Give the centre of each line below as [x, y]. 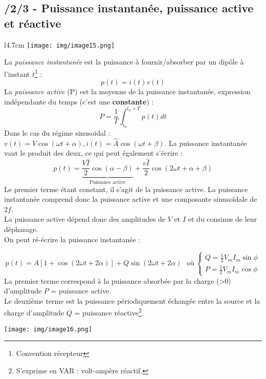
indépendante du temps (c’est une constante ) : [79, 101]
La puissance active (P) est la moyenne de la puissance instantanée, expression [127, 91]
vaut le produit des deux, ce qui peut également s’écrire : [93, 153]
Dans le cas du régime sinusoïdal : [57, 132]
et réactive [33, 23]
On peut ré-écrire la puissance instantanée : [72, 239]
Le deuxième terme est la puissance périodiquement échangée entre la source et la [132, 300]
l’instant [17, 73]
